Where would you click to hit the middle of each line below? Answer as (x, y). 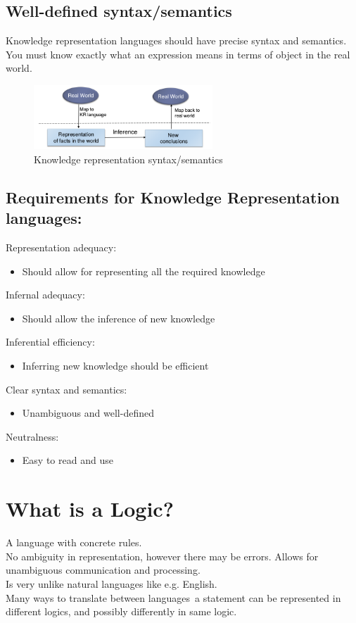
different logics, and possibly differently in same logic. (121, 611)
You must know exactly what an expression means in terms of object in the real (178, 54)
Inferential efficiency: (50, 342)
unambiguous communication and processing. (103, 570)
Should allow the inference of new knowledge (119, 318)
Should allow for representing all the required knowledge (144, 271)
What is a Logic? (90, 509)
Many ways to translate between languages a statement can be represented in (173, 597)
